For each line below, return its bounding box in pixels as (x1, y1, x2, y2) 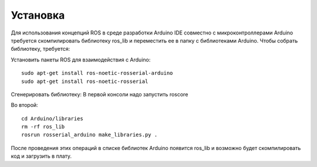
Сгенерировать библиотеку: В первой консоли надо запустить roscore (11, 91, 188, 98)
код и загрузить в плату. (11, 152, 72, 160)
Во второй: (11, 102, 38, 109)
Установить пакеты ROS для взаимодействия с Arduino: (11, 56, 151, 63)
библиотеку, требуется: (11, 46, 70, 53)
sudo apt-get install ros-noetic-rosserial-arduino (21, 70, 173, 76)
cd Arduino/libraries (21, 115, 83, 122)
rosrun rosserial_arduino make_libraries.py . (21, 131, 158, 138)
